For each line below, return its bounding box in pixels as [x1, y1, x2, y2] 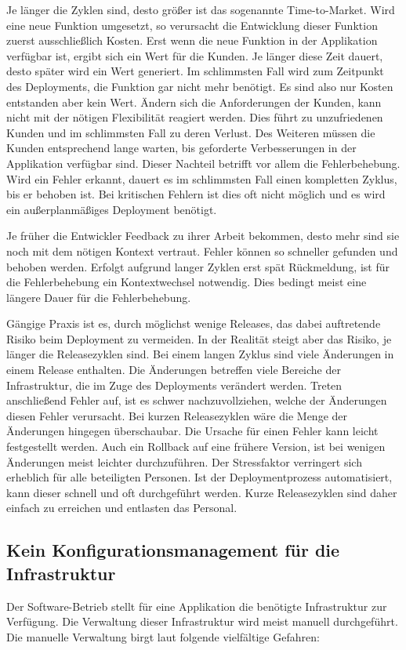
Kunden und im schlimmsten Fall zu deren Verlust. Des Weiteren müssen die [6, 124, 375, 140]
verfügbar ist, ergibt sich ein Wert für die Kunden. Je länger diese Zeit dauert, [6, 47, 383, 64]
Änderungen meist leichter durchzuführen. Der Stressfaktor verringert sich [6, 453, 362, 470]
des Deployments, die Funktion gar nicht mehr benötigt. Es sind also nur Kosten [6, 78, 393, 94]
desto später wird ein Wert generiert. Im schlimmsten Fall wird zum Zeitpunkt [6, 63, 384, 79]
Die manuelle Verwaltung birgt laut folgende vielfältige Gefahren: [6, 628, 320, 645]
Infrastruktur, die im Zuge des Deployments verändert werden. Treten [6, 376, 343, 393]
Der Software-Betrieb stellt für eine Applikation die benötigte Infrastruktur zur [6, 597, 387, 614]
